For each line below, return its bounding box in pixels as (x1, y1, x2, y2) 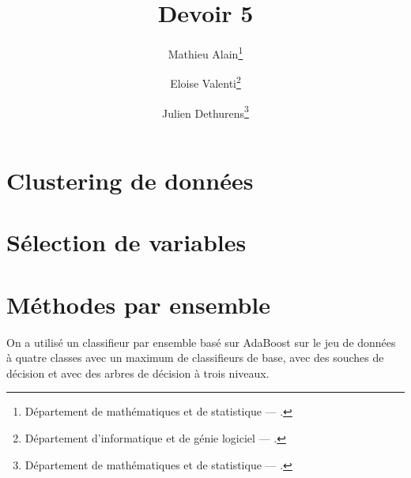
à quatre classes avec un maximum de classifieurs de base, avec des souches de (6, 349, 384, 366)
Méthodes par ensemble (6, 288, 270, 320)
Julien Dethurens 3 (162, 102, 249, 121)
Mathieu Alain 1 (168, 43, 243, 62)
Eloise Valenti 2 (170, 73, 241, 92)
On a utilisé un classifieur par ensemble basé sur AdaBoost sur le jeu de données (6, 333, 396, 350)
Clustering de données (6, 164, 254, 196)
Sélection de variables (6, 226, 247, 258)
